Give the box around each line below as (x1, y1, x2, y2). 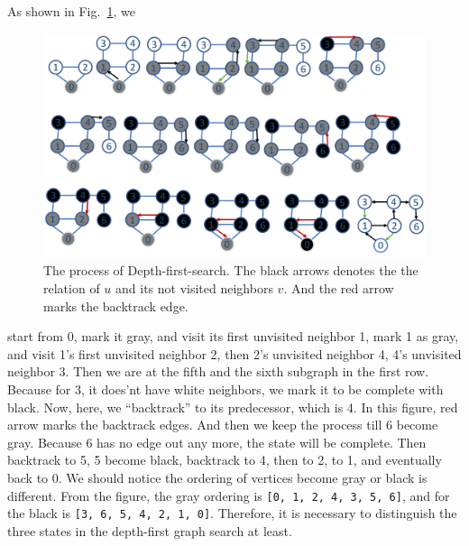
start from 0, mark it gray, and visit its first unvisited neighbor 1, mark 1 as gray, (7, 327, 459, 346)
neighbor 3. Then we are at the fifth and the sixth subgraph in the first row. (7, 362, 429, 381)
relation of (43, 279, 100, 298)
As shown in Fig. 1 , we (7, 2, 135, 20)
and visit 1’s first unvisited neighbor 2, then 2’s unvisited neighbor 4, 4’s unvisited (7, 344, 462, 363)
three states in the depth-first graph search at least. (7, 521, 292, 540)
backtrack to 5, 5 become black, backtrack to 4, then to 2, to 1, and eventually (7, 450, 442, 469)
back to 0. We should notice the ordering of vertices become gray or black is (7, 467, 428, 486)
